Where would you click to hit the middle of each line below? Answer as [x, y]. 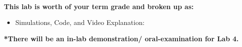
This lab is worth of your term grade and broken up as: [99, 6]
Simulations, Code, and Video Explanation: [80, 22]
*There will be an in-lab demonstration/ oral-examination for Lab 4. [121, 38]
